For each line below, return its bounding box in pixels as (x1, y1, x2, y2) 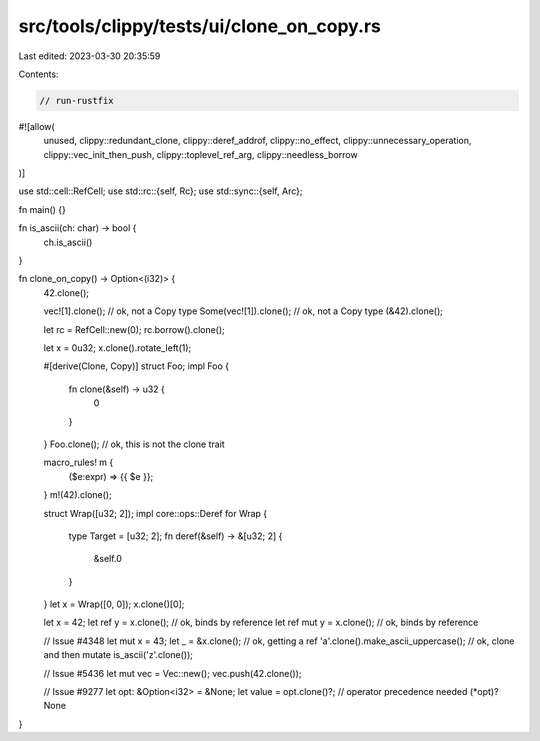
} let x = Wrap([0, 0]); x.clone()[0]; (43, 598, 185, 610)
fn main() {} (18, 203, 67, 215)
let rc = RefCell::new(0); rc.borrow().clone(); (43, 323, 225, 335)
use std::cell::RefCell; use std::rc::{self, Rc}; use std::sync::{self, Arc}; (18, 185, 303, 197)
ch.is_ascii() (43, 236, 93, 248)
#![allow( (18, 120, 55, 132)
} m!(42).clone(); (43, 489, 112, 501)
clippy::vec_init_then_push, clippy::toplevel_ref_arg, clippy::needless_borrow (43, 148, 359, 160)
